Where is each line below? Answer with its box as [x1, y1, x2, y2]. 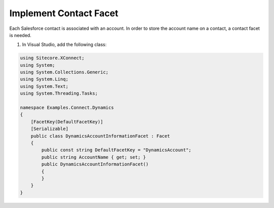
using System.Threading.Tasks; [20, 91, 98, 96]
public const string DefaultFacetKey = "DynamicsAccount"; [41, 147, 192, 153]
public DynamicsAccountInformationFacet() [41, 161, 149, 167]
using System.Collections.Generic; [20, 69, 109, 75]
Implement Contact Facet [9, 8, 119, 19]
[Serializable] [30, 126, 68, 132]
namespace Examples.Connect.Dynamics [20, 105, 114, 111]
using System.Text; [20, 84, 68, 89]
